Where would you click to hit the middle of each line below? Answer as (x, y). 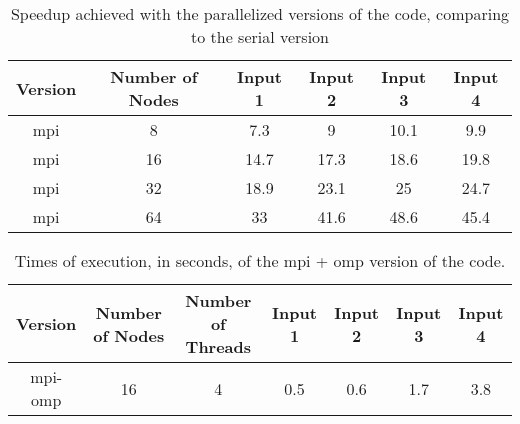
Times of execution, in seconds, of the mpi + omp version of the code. (260, 260)
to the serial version (260, 36)
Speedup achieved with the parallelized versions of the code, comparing (260, 13)
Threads (218, 346)
